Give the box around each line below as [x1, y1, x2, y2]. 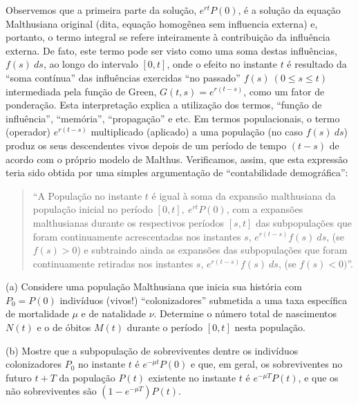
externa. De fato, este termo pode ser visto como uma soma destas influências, [6, 43, 337, 57]
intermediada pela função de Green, [6, 84, 157, 98]
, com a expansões [226, 202, 303, 216]
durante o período [126, 320, 203, 335]
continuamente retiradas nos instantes [32, 256, 194, 270]
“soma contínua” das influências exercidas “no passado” [6, 70, 241, 84]
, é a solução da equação [238, 3, 341, 17]
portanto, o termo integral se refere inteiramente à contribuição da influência [6, 30, 330, 44]
